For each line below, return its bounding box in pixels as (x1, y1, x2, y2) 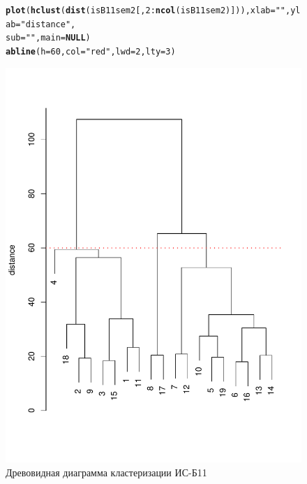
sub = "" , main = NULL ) (6, 33, 91, 43)
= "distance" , (15, 19, 76, 29)
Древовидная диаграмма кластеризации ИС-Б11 (6, 464, 207, 479)
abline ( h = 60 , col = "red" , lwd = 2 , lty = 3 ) (6, 46, 176, 57)
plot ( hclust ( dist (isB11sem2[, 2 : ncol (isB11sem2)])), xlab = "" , (6, 6, 291, 15)
